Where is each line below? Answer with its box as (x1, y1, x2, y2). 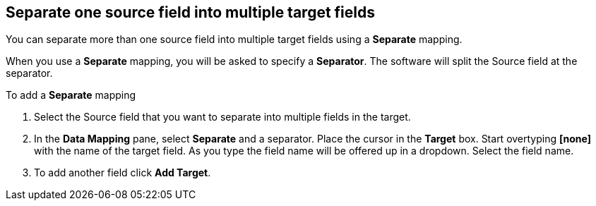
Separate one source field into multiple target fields (6, 4, 376, 21)
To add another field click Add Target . (34, 166, 211, 179)
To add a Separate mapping (6, 89, 136, 102)
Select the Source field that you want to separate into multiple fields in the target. (34, 111, 411, 123)
